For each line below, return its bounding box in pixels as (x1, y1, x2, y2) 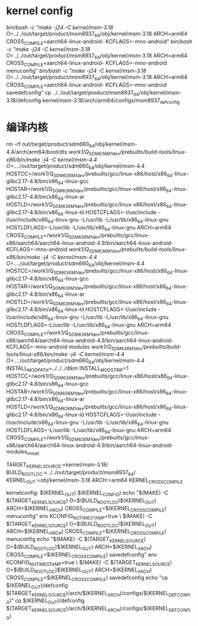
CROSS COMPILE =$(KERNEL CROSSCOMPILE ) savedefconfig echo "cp (6, 574, 168, 582)
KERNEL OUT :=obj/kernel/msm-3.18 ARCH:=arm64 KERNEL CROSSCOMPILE (6, 476, 183, 485)
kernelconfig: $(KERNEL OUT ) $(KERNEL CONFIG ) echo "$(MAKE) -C (6, 489, 169, 498)
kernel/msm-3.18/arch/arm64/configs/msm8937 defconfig (42, 97, 180, 105)
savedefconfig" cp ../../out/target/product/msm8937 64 (6, 89, 139, 97)
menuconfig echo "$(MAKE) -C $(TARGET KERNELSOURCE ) (6, 535, 146, 544)
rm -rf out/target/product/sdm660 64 (6, 140, 95, 149)
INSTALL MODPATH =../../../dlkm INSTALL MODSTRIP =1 (6, 365, 129, 373)
